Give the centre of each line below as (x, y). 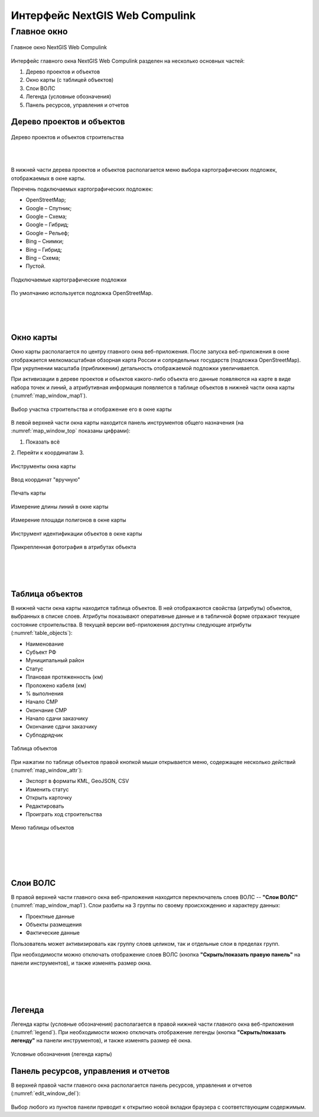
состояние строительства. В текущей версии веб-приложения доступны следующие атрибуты (131, 624)
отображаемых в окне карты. (48, 178)
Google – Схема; (46, 217)
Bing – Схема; (43, 258)
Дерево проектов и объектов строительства (67, 137)
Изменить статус (47, 789)
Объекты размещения (54, 925)
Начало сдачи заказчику (57, 718)
